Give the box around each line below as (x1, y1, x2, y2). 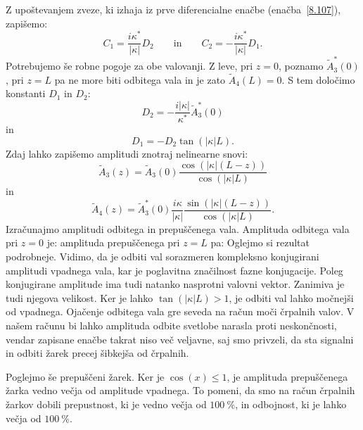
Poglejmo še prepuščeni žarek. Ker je (6, 369, 165, 384)
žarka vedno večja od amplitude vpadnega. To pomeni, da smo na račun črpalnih (6, 383, 355, 398)
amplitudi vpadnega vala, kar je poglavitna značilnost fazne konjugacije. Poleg (6, 263, 343, 277)
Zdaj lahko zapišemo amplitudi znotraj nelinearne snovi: (6, 146, 248, 160)
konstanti (6, 86, 46, 101)
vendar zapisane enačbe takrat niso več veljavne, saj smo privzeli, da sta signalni (6, 331, 354, 346)
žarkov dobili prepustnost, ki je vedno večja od (6, 397, 207, 412)
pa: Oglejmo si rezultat (210, 235, 310, 250)
